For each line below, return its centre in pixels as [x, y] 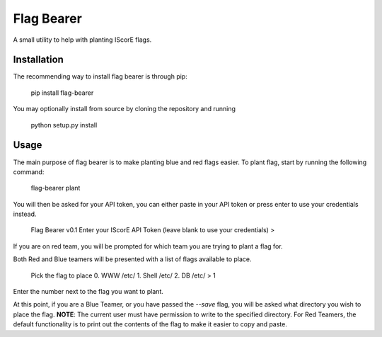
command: [29, 172]
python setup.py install [64, 125]
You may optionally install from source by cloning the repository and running [125, 109]
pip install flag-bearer [62, 93]
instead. [25, 214]
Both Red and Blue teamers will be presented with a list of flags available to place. [132, 259]
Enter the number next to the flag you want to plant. [88, 292]
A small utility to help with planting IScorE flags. [82, 40]
